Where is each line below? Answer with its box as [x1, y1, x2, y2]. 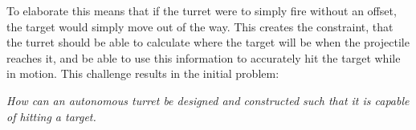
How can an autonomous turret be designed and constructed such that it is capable [6, 91, 410, 108]
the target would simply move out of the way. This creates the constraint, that [6, 18, 394, 35]
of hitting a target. [6, 108, 96, 124]
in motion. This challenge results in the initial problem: [6, 65, 279, 82]
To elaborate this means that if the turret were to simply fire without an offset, [6, 2, 397, 18]
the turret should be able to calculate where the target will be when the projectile [6, 34, 410, 51]
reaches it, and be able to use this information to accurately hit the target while [6, 49, 401, 66]
